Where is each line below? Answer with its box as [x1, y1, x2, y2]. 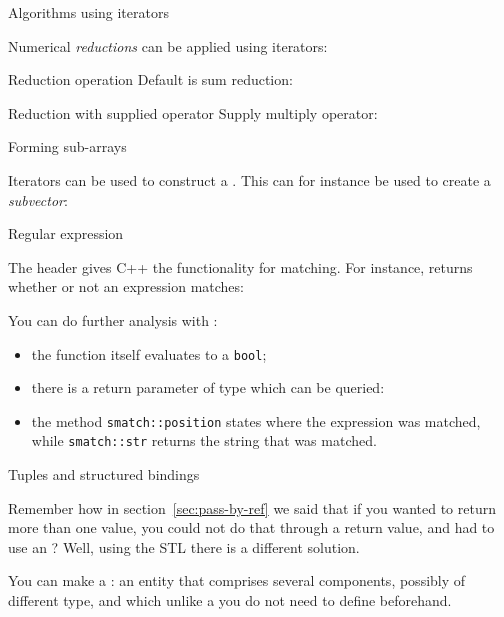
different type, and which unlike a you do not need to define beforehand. [8, 590, 452, 611]
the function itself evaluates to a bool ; [31, 343, 267, 364]
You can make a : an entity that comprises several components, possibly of [8, 570, 466, 591]
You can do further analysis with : [8, 309, 218, 330]
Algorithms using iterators [8, 2, 169, 22]
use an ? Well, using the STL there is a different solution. [8, 536, 360, 557]
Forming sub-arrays [8, 136, 127, 157]
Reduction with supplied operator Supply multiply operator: [8, 102, 378, 123]
